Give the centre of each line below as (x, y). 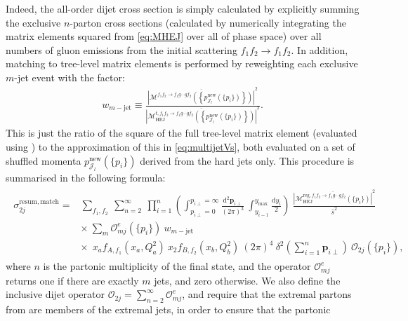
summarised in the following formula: (86, 178)
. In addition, (320, 49)
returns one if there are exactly (72, 280)
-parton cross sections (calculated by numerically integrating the (208, 22)
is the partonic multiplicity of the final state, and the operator (177, 266)
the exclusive (33, 22)
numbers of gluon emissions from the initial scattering (121, 49)
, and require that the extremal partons (267, 294)
